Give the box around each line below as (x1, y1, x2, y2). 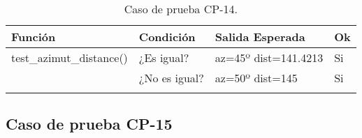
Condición (138, 29, 196, 45)
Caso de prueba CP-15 (6, 113, 173, 135)
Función (11, 29, 56, 45)
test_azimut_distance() (11, 49, 128, 66)
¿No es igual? (138, 70, 204, 86)
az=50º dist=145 (215, 70, 298, 86)
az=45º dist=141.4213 (215, 49, 324, 66)
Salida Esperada (215, 29, 305, 45)
